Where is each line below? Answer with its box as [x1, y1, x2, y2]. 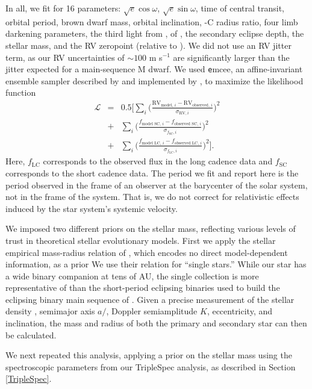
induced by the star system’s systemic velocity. [5, 202, 178, 214]
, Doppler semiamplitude [106, 305, 198, 317]
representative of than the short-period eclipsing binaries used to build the [5, 281, 280, 294]
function [5, 86, 36, 99]
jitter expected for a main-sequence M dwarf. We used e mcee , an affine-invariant [5, 63, 303, 75]
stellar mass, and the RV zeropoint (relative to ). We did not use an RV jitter [5, 39, 292, 51]
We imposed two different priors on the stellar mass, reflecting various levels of [5, 222, 296, 235]
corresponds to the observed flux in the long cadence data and [43, 155, 273, 167]
